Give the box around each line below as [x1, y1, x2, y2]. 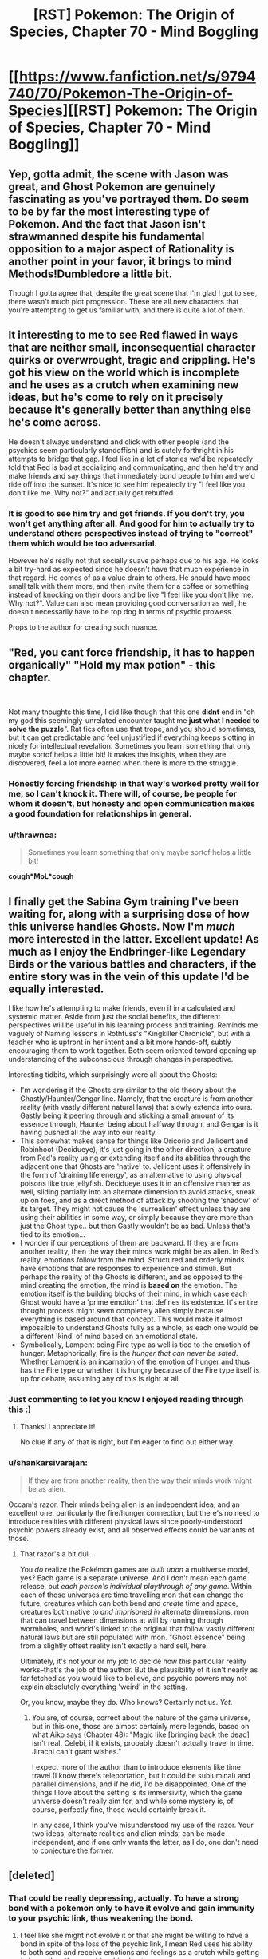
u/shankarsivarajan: [8, 1457, 88, 1468]
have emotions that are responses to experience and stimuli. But [19, 1263, 231, 1273]
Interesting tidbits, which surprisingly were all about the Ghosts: [8, 1069, 218, 1079]
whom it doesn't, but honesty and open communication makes [8, 797, 256, 809]
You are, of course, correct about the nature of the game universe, [31, 1712, 250, 1723]
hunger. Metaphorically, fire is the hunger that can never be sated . [19, 1348, 238, 1357]
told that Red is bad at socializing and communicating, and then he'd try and [8, 462, 258, 472]
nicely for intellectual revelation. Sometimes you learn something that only [8, 741, 251, 750]
